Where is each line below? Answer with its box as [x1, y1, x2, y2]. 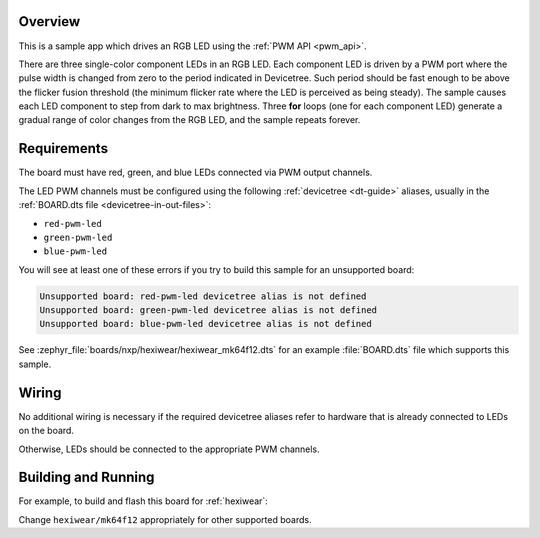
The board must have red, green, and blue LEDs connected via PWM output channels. [18, 166, 373, 179]
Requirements [18, 140, 109, 157]
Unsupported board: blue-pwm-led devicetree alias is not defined [39, 318, 372, 330]
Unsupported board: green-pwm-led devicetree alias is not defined [39, 305, 378, 316]
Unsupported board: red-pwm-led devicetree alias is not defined [39, 290, 367, 302]
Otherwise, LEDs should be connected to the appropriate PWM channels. [18, 443, 320, 455]
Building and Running [18, 469, 155, 486]
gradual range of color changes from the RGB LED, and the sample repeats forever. [18, 114, 361, 126]
